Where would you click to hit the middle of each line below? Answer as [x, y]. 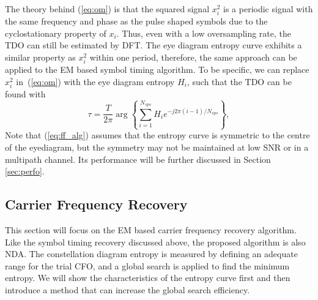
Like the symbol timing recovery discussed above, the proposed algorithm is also [155, 242]
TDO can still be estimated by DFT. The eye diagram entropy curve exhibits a [153, 45]
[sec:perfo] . [25, 171]
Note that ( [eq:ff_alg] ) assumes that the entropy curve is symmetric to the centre [157, 135]
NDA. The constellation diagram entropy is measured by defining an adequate [151, 254]
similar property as [40, 57]
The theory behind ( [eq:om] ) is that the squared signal [107, 9]
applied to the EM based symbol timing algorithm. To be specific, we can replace [157, 69]
